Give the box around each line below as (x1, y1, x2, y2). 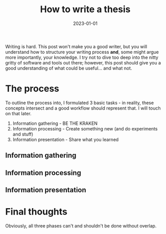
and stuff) (12, 131, 34, 137)
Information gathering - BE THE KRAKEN (12, 120, 98, 126)
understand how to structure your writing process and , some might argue (5, 49, 159, 55)
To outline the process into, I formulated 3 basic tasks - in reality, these (5, 99, 154, 106)
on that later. (5, 110, 32, 116)
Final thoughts (5, 206, 68, 218)
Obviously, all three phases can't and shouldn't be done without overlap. (5, 222, 157, 229)
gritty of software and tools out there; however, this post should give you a (5, 59, 161, 65)
